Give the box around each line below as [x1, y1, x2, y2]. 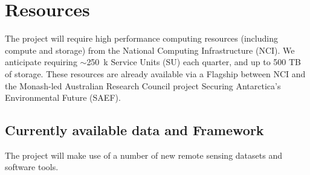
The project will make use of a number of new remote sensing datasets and [5, 148, 282, 161]
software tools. [5, 161, 59, 173]
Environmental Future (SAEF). [5, 91, 121, 104]
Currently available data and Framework [5, 121, 264, 139]
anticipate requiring [5, 56, 77, 68]
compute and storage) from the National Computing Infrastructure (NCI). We [5, 43, 295, 56]
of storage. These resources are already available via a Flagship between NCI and [5, 67, 306, 80]
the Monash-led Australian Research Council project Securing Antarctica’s [5, 79, 281, 92]
